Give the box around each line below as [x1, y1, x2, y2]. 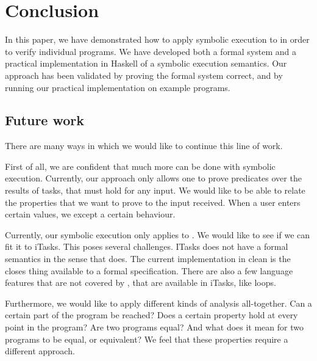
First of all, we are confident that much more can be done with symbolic [5, 159, 276, 172]
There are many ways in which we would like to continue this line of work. [5, 139, 283, 152]
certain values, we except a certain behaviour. [5, 208, 176, 221]
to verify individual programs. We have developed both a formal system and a [5, 45, 296, 57]
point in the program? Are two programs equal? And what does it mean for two [5, 321, 304, 334]
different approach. [5, 345, 75, 357]
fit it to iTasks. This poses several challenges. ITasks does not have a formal [5, 240, 288, 253]
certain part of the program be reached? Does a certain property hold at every [5, 308, 298, 321]
